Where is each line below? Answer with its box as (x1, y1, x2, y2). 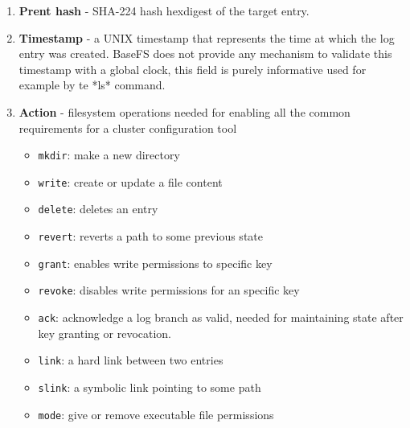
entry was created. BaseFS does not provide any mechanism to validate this (18, 45, 392, 62)
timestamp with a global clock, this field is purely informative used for (18, 60, 367, 77)
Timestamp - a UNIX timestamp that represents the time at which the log (18, 29, 395, 46)
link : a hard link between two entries (38, 352, 223, 368)
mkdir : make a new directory (38, 146, 180, 163)
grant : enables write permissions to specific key (38, 254, 273, 271)
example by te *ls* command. (18, 76, 166, 93)
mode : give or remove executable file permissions (38, 405, 274, 422)
